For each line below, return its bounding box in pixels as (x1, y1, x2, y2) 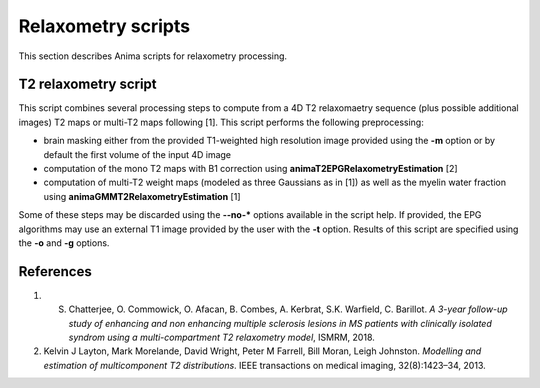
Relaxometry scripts (18, 15, 190, 37)
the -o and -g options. (18, 236, 110, 249)
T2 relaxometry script (18, 76, 157, 93)
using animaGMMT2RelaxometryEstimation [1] (43, 190, 241, 202)
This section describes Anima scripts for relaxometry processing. (18, 50, 288, 62)
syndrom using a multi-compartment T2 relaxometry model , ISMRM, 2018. (68, 331, 375, 344)
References (18, 263, 92, 280)
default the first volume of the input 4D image (43, 148, 232, 160)
